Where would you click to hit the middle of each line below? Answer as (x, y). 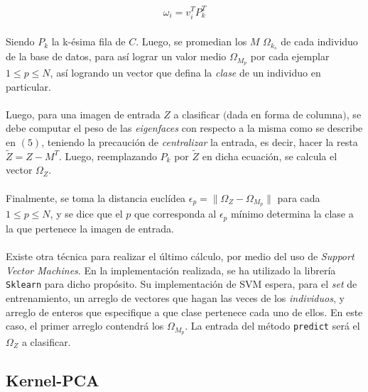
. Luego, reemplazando (108, 156)
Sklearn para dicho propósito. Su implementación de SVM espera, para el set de (182, 284)
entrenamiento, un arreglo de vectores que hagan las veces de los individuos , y (175, 297)
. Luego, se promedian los (191, 41)
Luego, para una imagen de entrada (83, 114)
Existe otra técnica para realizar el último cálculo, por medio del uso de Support (180, 256)
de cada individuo (319, 41)
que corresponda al (175, 214)
